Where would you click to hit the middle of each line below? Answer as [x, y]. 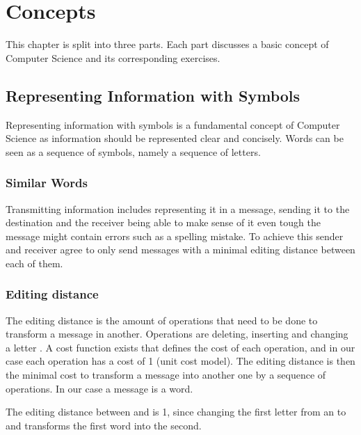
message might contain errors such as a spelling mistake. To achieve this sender [175, 236]
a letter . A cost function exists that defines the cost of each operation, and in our [180, 347]
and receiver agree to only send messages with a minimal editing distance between [180, 250]
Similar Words [47, 183]
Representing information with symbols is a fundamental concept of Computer [173, 124]
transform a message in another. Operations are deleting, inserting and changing [177, 334]
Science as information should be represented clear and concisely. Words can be [175, 138]
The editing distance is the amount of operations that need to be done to [162, 320]
